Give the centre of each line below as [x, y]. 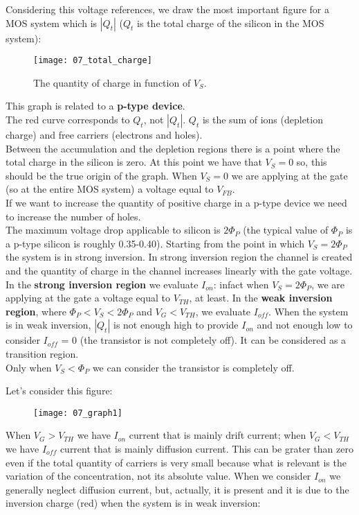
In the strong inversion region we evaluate [102, 284]
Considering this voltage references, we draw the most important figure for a [168, 9]
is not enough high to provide [176, 325]
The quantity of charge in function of [112, 82]
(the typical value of [286, 230]
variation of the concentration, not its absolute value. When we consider [158, 476]
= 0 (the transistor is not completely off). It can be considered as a [204, 340]
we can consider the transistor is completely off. [193, 367]
